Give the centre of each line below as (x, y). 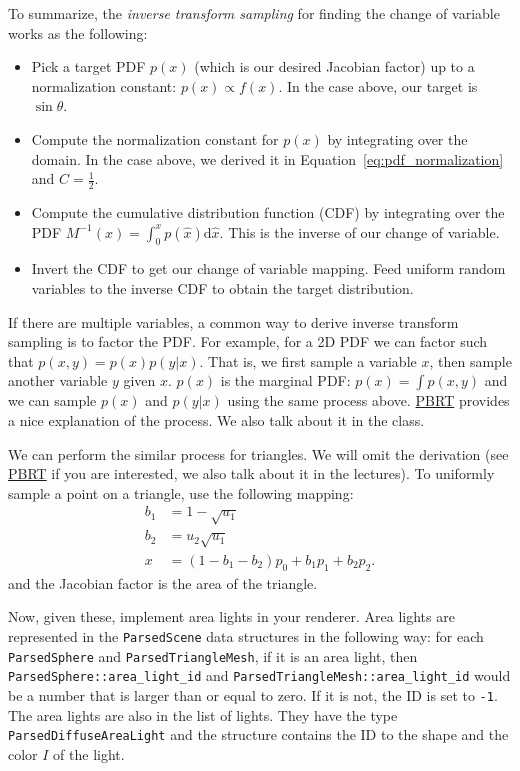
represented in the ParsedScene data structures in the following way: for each (246, 635)
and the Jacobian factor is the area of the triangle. (163, 582)
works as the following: (78, 32)
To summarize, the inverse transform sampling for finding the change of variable (254, 13)
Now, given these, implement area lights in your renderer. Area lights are (231, 616)
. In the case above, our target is (378, 85)
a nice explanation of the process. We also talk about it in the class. (216, 419)
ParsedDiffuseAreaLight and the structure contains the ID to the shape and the (258, 734)
